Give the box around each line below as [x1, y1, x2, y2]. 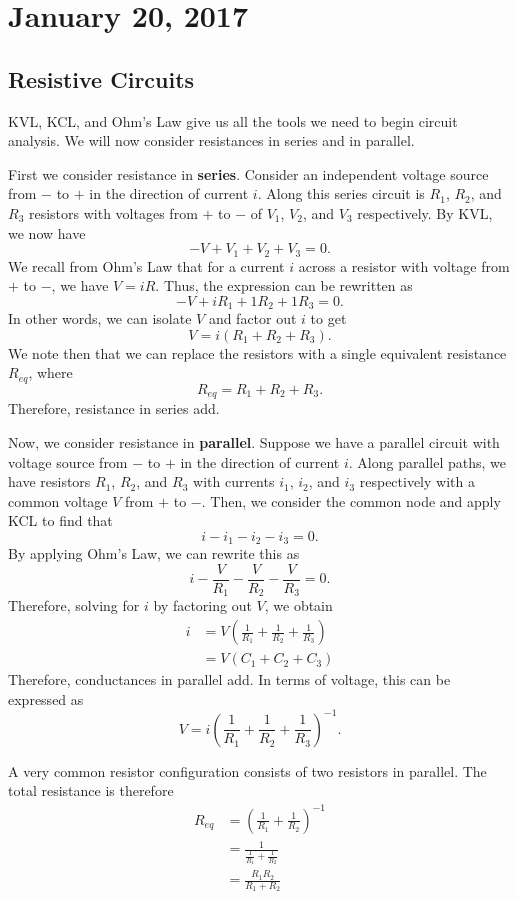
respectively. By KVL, [357, 202, 493, 223]
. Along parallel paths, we [348, 451, 507, 472]
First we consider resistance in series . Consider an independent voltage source [8, 163, 489, 184]
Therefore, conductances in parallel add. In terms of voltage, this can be [8, 669, 451, 690]
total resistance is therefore [8, 780, 174, 801]
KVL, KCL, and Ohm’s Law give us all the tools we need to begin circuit [8, 110, 458, 131]
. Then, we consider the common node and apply [201, 490, 501, 511]
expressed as [8, 688, 84, 709]
